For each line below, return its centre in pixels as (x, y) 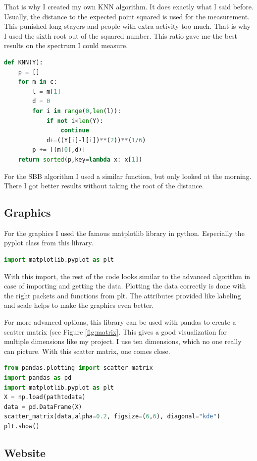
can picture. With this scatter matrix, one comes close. (87, 351)
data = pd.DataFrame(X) (43, 407)
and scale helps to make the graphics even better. (79, 305)
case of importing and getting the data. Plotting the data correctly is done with (125, 286)
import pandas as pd (38, 378)
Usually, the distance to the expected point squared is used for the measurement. (127, 16)
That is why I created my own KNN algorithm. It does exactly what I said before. (129, 6)
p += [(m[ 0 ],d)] (59, 150)
